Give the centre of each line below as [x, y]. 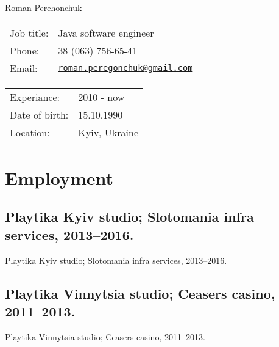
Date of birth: [39, 114]
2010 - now [101, 97]
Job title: [29, 32]
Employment [59, 177]
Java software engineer [106, 32]
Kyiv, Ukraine [108, 132]
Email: [24, 68]
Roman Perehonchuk [44, 7]
